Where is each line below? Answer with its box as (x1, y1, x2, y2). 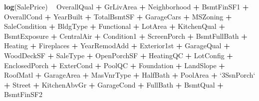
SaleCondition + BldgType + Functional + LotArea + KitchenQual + (4, 21, 225, 31)
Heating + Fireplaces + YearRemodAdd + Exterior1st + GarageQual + (4, 40, 230, 51)
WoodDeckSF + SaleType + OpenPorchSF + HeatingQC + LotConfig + (4, 50, 233, 60)
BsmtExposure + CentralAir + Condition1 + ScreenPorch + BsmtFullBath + (4, 30, 248, 41)
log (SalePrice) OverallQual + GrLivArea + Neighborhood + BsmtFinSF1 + (4, 1, 249, 11)
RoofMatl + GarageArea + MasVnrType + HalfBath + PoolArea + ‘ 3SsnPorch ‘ (4, 70, 256, 80)
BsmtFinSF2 (4, 89, 42, 100)
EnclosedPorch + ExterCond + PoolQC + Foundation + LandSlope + (4, 60, 225, 70)
